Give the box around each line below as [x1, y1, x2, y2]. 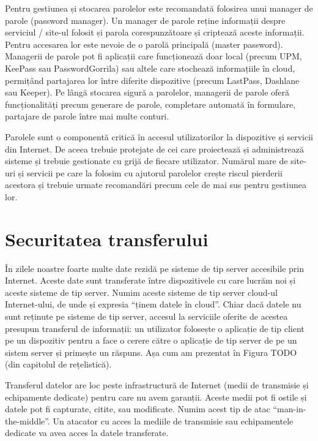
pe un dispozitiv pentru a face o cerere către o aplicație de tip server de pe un [5, 334, 297, 347]
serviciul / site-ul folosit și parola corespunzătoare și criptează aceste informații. [5, 26, 305, 39]
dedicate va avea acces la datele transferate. [5, 426, 169, 439]
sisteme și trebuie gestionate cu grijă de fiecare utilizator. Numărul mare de [5, 154, 288, 167]
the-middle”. [5, 414, 50, 427]
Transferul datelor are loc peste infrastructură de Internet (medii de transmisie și [5, 378, 309, 391]
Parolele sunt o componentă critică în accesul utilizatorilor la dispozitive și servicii [5, 130, 313, 143]
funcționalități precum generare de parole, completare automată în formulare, [5, 97, 296, 110]
